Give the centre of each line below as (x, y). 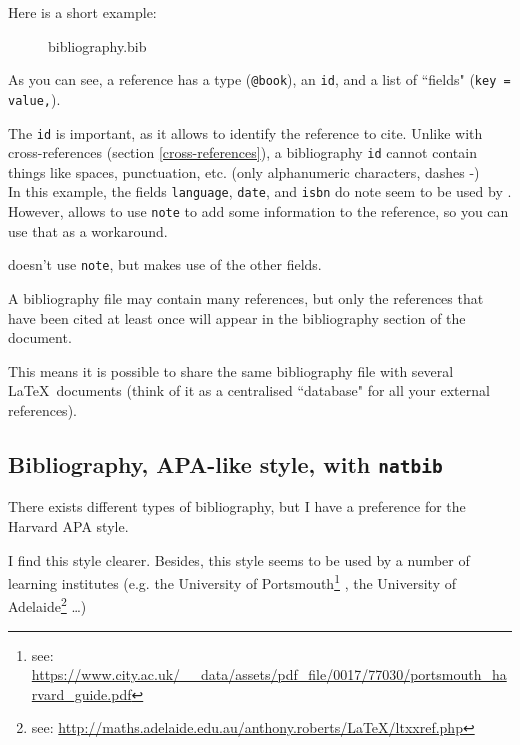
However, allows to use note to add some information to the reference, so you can (258, 211)
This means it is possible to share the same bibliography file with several (231, 370)
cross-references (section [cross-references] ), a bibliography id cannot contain (242, 152)
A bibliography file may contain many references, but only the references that (246, 297)
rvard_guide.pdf (81, 693)
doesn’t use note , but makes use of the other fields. (165, 264)
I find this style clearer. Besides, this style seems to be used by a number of (239, 559)
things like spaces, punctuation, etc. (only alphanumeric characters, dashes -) (244, 171)
